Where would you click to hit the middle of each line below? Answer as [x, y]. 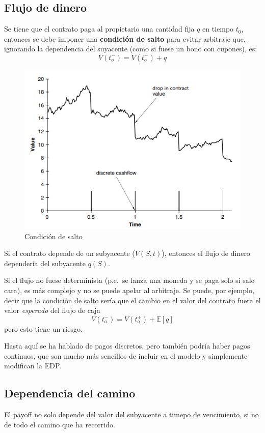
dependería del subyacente [45, 263]
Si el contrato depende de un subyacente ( [70, 253]
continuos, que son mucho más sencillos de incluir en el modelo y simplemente [126, 355]
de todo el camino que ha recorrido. [60, 424]
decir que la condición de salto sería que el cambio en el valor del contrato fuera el [132, 300]
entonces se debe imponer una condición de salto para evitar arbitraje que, [125, 38]
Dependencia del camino [70, 393]
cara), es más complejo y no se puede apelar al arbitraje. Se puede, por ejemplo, [129, 290]
